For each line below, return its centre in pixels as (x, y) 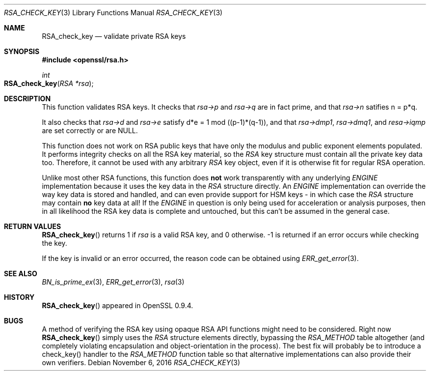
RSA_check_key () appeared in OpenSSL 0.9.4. (118, 305)
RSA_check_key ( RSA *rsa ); (49, 83)
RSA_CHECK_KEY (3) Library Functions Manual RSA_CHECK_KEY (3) (113, 13)
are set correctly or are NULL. (90, 130)
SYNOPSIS (22, 51)
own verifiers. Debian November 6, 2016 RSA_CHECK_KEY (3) (141, 362)
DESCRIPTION (27, 99)
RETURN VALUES (33, 226)
